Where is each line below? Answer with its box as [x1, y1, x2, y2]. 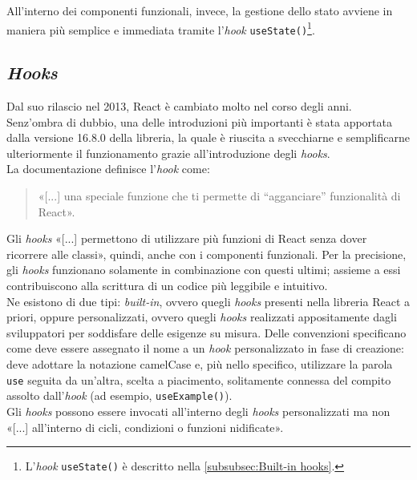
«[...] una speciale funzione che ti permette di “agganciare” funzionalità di [38, 188, 401, 204]
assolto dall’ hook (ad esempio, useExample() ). [6, 387, 233, 404]
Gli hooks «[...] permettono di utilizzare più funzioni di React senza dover [6, 230, 367, 247]
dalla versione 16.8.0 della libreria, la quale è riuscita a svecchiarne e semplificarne [6, 129, 410, 146]
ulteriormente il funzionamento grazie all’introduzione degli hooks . [6, 144, 330, 161]
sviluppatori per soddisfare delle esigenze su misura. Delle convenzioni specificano [6, 324, 407, 341]
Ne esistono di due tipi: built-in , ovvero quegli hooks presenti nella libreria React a [6, 292, 411, 309]
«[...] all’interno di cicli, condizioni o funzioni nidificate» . [6, 418, 284, 435]
